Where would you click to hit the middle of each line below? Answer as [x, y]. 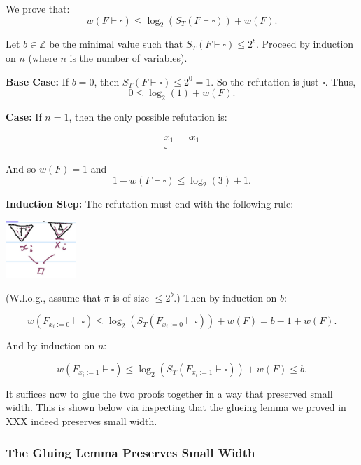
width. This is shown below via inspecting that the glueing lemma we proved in [176, 407]
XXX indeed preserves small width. [82, 421]
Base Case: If [37, 81]
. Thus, [340, 81]
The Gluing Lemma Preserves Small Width [130, 452]
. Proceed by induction [305, 44]
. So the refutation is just [265, 81]
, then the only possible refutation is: [148, 116]
